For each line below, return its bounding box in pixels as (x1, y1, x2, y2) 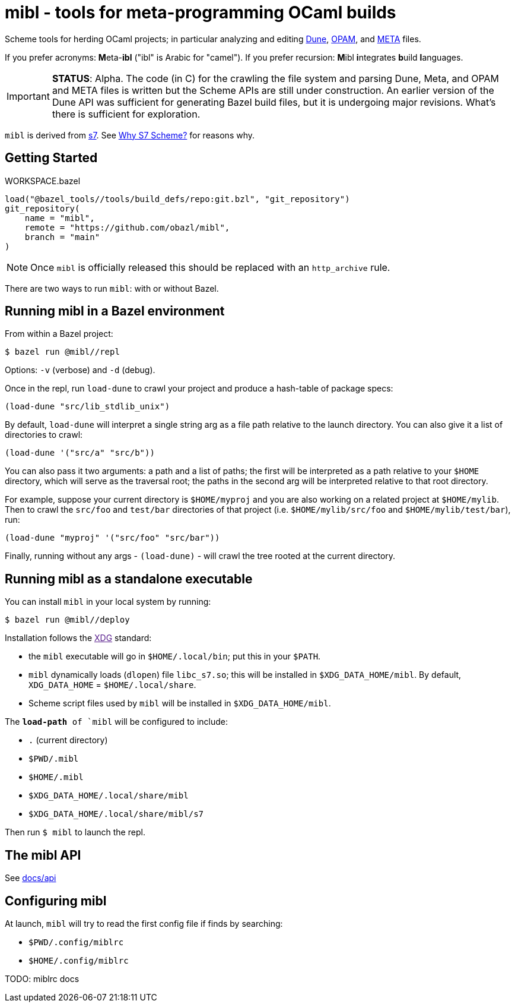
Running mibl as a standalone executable (5, 571, 253, 586)
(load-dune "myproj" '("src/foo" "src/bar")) (5, 533, 220, 543)
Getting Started (5, 150, 98, 166)
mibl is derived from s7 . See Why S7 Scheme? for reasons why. (5, 130, 255, 140)
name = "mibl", (24, 213, 95, 223)
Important (7, 90, 50, 102)
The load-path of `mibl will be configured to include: (5, 716, 228, 727)
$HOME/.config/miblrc (28, 955, 129, 965)
